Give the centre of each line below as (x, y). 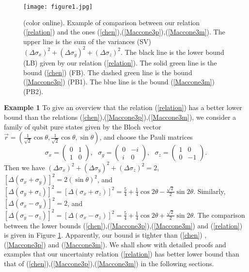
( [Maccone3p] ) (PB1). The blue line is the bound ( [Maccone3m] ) (119, 82)
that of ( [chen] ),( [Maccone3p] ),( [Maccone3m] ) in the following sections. (109, 263)
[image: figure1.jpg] (58, 7)
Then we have (24, 167)
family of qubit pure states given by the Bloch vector (83, 126)
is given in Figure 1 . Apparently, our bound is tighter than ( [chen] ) (103, 235)
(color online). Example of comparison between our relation (112, 22)
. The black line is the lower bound (172, 52)
